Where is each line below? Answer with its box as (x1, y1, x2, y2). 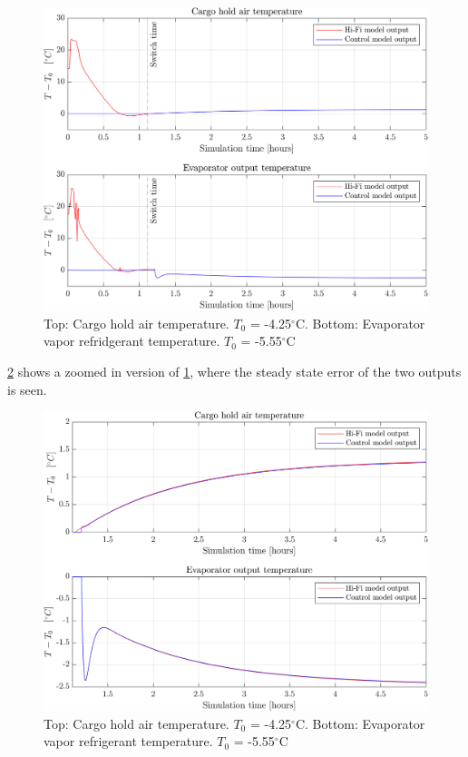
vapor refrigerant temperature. (44, 732, 213, 751)
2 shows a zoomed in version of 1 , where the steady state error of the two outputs (7, 361, 462, 380)
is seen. (7, 379, 47, 398)
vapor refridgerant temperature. (44, 331, 220, 350)
